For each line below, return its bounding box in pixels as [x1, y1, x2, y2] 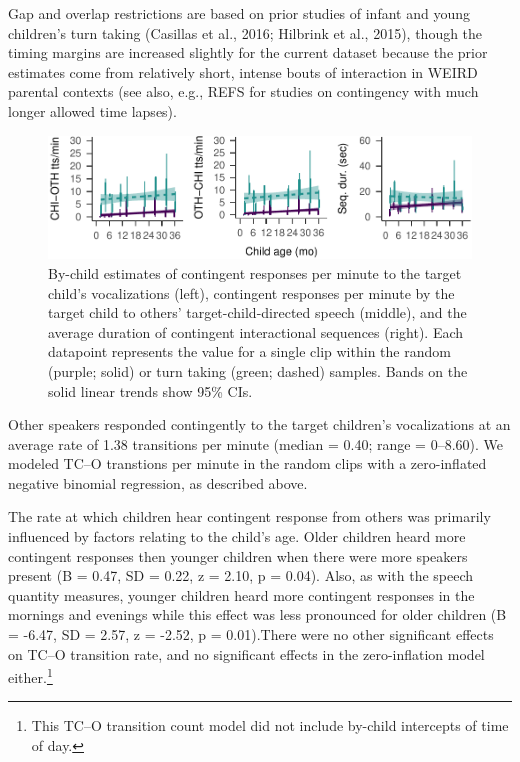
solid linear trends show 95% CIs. [48, 380, 253, 401]
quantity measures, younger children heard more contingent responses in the [8, 584, 475, 605]
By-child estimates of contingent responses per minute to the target [48, 262, 462, 283]
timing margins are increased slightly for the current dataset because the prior [8, 42, 488, 63]
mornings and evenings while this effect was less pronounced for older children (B [8, 604, 507, 625]
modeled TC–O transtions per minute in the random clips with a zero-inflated [8, 453, 487, 474]
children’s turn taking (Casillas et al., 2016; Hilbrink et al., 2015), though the [8, 22, 483, 43]
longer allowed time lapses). [8, 100, 177, 121]
